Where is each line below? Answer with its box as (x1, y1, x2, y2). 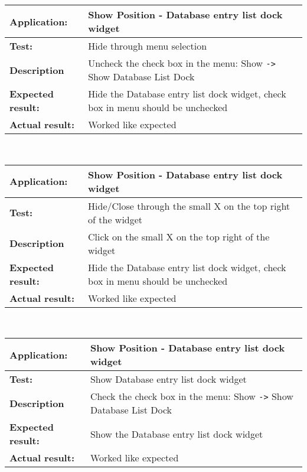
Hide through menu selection (88, 39, 207, 53)
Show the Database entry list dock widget (90, 427, 263, 441)
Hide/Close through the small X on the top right (88, 198, 290, 213)
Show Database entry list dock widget (90, 372, 247, 386)
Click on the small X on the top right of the (88, 229, 270, 243)
